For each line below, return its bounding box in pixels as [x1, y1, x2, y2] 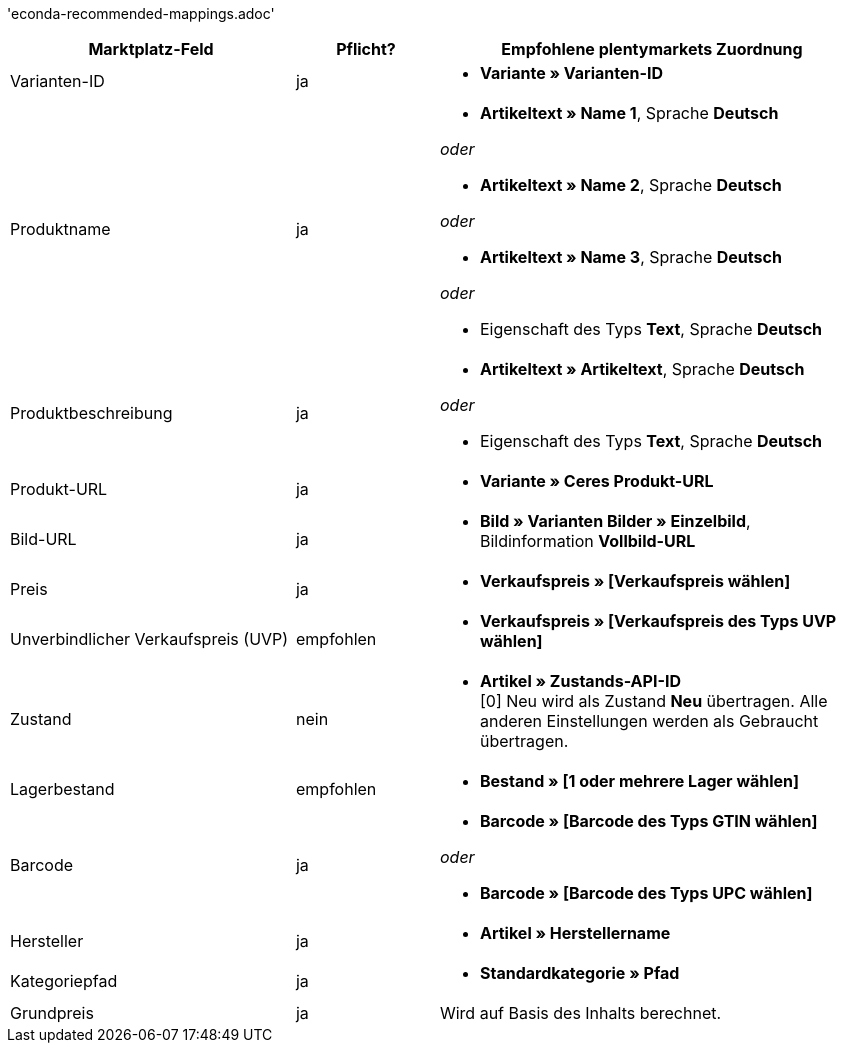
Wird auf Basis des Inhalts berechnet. [439, 1003, 722, 1023]
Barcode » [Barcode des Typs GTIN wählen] [479, 811, 818, 831]
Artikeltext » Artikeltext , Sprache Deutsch [479, 359, 805, 379]
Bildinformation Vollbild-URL [479, 531, 696, 551]
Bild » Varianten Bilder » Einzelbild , [479, 511, 751, 531]
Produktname [10, 219, 111, 239]
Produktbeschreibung [10, 403, 173, 423]
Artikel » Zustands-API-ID [479, 671, 681, 691]
